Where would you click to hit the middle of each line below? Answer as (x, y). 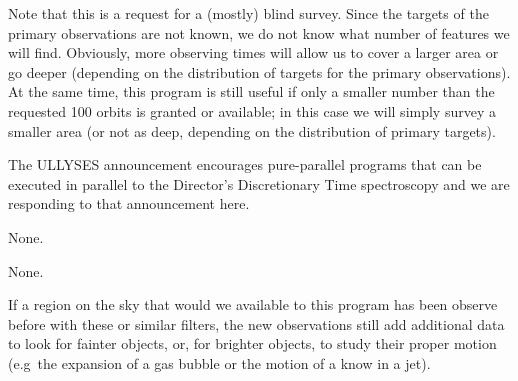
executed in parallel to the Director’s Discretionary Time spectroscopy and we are (259, 183)
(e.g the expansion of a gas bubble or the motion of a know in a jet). (219, 362)
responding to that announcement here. (129, 203)
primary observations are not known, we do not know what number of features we (259, 32)
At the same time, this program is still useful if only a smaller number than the (251, 91)
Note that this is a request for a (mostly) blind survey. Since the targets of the (248, 13)
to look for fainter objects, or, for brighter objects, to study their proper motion (252, 343)
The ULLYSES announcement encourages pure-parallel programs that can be (245, 164)
